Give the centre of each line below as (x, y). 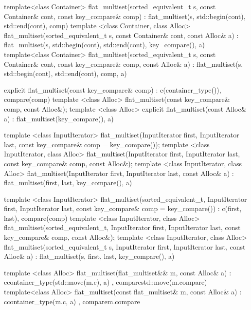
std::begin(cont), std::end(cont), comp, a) (65, 73)
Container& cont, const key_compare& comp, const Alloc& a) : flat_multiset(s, (124, 64)
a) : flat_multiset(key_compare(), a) (59, 118)
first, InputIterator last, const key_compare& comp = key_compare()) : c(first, (123, 208)
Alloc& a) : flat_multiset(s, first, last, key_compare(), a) (89, 256)
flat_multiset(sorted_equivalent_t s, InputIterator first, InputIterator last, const (125, 246)
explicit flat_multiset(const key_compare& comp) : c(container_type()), (113, 89)
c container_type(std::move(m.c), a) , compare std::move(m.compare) (106, 282)
